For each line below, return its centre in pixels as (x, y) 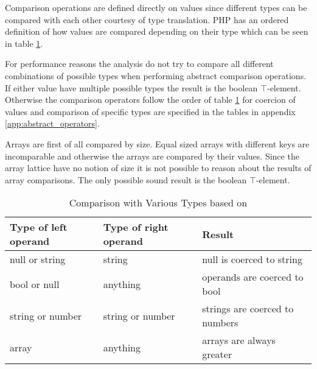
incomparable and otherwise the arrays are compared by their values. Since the (152, 156)
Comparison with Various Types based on (158, 203)
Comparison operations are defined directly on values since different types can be (156, 7)
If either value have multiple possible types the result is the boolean (131, 87)
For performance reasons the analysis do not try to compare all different (139, 64)
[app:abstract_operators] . (52, 123)
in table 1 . (24, 43)
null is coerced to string (252, 259)
